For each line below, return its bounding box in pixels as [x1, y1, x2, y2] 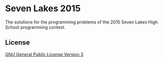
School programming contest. [5, 24, 66, 30]
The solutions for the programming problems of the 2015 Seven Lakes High [5, 19, 158, 25]
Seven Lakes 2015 [5, 3, 81, 14]
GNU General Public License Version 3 [5, 51, 83, 57]
